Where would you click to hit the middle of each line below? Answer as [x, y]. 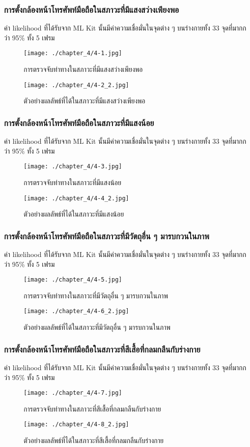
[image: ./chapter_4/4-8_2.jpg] [76, 425]
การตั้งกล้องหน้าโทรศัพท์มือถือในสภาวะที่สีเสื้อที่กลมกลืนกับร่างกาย [102, 349]
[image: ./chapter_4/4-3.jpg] [73, 167]
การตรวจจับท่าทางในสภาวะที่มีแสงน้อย [72, 182]
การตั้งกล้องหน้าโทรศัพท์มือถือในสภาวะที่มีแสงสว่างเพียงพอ [92, 9]
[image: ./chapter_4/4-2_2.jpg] [76, 85]
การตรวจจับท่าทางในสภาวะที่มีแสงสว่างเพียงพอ [83, 69]
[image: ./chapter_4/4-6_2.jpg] [76, 311]
